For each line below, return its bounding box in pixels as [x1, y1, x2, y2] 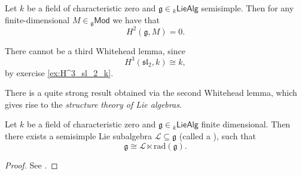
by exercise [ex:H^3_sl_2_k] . [5, 66, 114, 79]
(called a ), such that [179, 130, 256, 142]
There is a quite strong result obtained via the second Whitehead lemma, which [5, 86, 297, 99]
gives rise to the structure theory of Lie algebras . [5, 98, 182, 110]
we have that [112, 13, 160, 26]
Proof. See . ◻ [5, 158, 58, 171]
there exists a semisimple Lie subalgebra [5, 130, 152, 142]
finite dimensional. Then [201, 118, 291, 130]
